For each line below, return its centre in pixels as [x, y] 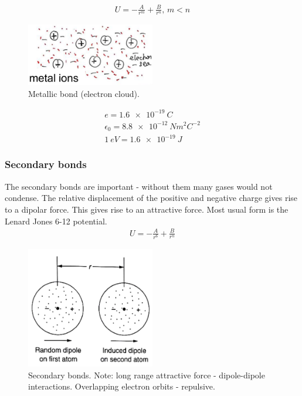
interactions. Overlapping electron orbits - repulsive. [122, 386]
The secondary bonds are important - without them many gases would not [139, 186]
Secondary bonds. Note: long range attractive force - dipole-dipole [147, 375]
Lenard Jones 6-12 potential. [56, 221]
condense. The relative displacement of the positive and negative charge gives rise [151, 198]
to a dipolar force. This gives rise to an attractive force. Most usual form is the [147, 209]
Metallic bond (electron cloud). [84, 93]
